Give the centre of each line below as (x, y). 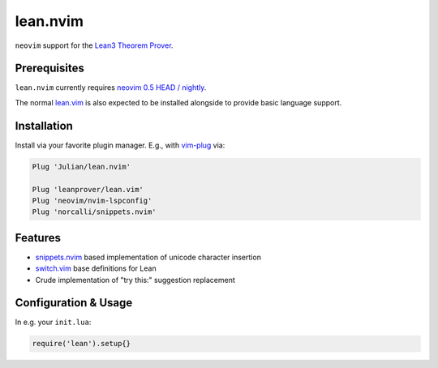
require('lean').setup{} (82, 344)
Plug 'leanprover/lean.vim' (88, 189)
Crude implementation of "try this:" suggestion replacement (135, 280)
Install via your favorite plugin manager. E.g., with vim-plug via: (120, 145)
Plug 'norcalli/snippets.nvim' (94, 212)
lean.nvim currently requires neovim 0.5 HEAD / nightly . (111, 88)
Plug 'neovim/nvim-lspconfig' (92, 200)
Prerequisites (49, 68)
